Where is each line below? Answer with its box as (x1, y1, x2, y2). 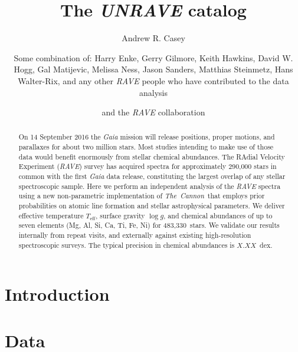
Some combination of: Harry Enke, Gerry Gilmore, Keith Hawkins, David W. (14, 51, 293, 64)
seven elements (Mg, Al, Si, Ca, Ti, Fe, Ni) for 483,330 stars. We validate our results (18, 220, 280, 230)
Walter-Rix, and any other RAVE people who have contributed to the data (18, 74, 289, 87)
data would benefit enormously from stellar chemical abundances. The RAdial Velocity (18, 151, 285, 161)
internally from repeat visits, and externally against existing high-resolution (18, 230, 251, 240)
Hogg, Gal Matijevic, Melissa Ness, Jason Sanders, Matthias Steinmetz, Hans (14, 63, 293, 75)
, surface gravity (95, 210, 145, 220)
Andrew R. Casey (122, 32, 185, 44)
